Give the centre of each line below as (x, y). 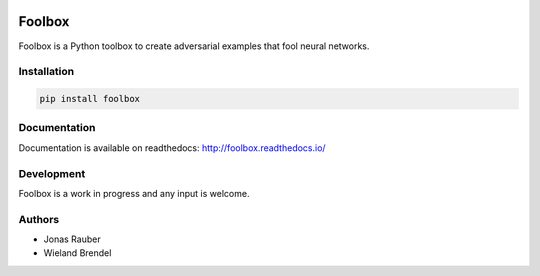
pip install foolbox (89, 99)
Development (52, 173)
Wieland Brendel (77, 253)
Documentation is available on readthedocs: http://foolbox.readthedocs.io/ (172, 147)
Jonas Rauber (72, 239)
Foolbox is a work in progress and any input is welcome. (134, 193)
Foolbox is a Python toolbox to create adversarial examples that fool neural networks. (194, 46)
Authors (39, 219)
